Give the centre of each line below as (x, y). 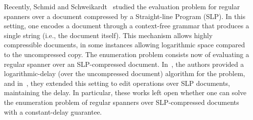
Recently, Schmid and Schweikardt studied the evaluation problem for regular (122, 6)
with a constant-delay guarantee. (53, 111)
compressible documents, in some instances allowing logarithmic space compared (125, 45)
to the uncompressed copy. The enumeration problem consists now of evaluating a (126, 54)
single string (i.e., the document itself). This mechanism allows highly (108, 35)
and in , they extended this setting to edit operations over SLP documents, (117, 83)
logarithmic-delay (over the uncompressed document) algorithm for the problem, (125, 73)
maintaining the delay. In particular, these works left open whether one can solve (125, 92)
